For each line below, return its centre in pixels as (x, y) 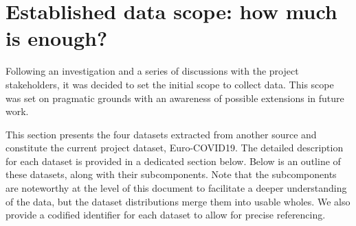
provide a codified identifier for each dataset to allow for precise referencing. (166, 215)
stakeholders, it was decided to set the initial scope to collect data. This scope (170, 84)
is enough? (57, 38)
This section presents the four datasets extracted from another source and (161, 134)
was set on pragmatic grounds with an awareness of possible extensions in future (175, 98)
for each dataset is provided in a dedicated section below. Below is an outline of (173, 161)
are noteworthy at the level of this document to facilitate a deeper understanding (176, 188)
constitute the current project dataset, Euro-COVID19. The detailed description (175, 148)
